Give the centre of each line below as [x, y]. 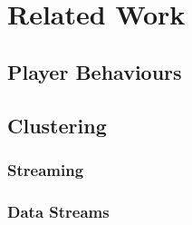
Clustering [57, 125]
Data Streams [58, 211]
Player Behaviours [95, 71]
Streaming [46, 169]
